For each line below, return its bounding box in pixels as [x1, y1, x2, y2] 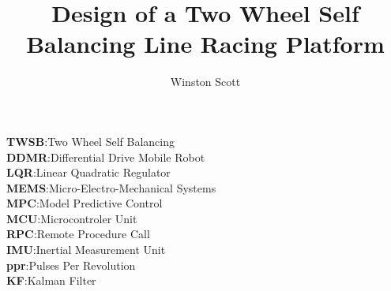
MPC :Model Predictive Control [6, 195, 163, 211]
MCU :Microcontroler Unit [6, 210, 137, 226]
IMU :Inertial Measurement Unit [6, 241, 166, 258]
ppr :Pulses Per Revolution [6, 256, 136, 273]
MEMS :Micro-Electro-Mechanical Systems [6, 179, 216, 196]
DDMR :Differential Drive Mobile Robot [6, 148, 205, 165]
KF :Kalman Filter [6, 272, 96, 289]
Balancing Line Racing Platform [26, 28, 385, 60]
